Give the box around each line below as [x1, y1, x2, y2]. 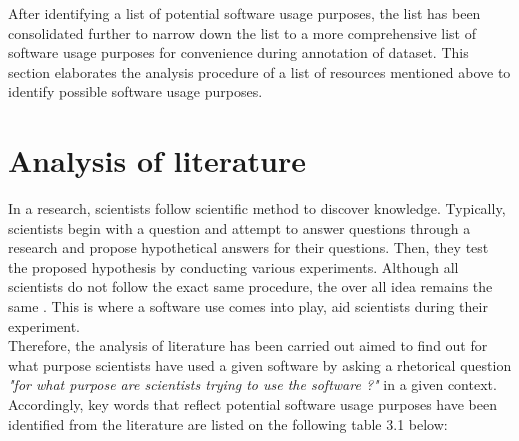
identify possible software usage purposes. [8, 81, 263, 102]
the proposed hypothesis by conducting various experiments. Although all [8, 256, 459, 277]
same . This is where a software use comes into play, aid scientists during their [8, 296, 488, 317]
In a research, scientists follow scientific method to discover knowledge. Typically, [8, 198, 506, 219]
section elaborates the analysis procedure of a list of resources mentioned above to [8, 61, 511, 82]
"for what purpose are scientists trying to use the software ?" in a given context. [8, 374, 497, 395]
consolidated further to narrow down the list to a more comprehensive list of [8, 22, 476, 43]
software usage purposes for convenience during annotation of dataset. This [8, 42, 469, 63]
